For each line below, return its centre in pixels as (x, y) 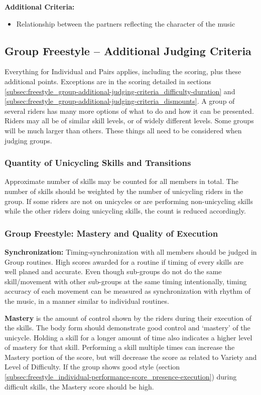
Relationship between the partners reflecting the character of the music (126, 23)
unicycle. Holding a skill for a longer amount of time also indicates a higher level (128, 337)
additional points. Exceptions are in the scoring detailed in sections (108, 81)
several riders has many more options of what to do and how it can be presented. (129, 111)
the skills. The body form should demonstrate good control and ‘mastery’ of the (127, 328)
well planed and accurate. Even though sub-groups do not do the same (113, 271)
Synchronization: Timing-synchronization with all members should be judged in (131, 251)
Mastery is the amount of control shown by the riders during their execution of (128, 318)
